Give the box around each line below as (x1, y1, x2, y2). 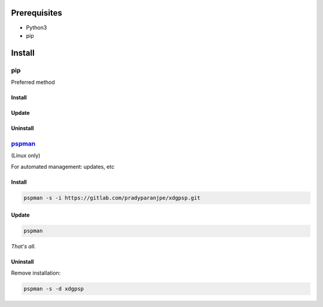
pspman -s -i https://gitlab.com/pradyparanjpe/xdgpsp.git (23, 194, 200, 201)
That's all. (11, 243, 36, 250)
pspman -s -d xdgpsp (23, 285, 84, 292)
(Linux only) (11, 152, 41, 159)
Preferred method (11, 78, 55, 86)
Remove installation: (11, 269, 61, 276)
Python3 (26, 24, 47, 31)
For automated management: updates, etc (11, 163, 115, 170)
